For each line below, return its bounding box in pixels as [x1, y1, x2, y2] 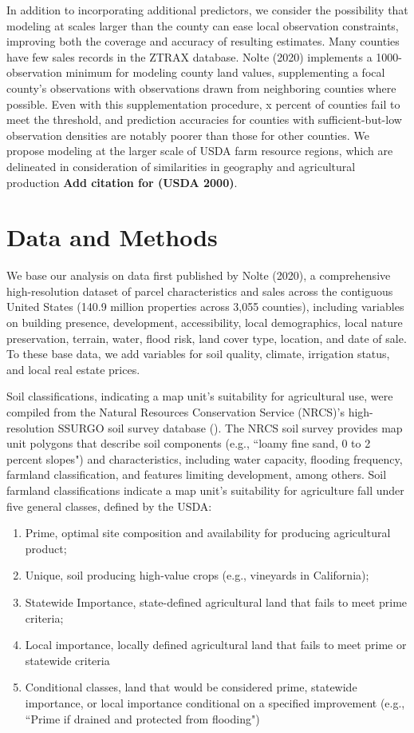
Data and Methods [6, 221, 218, 253]
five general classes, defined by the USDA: [6, 497, 212, 514]
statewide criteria [25, 651, 110, 668]
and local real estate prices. [6, 361, 140, 377]
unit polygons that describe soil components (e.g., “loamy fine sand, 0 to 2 [6, 435, 371, 452]
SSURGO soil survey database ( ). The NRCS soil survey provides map [57, 419, 403, 436]
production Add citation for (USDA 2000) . [6, 173, 238, 190]
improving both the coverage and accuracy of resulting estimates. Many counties [6, 33, 400, 50]
